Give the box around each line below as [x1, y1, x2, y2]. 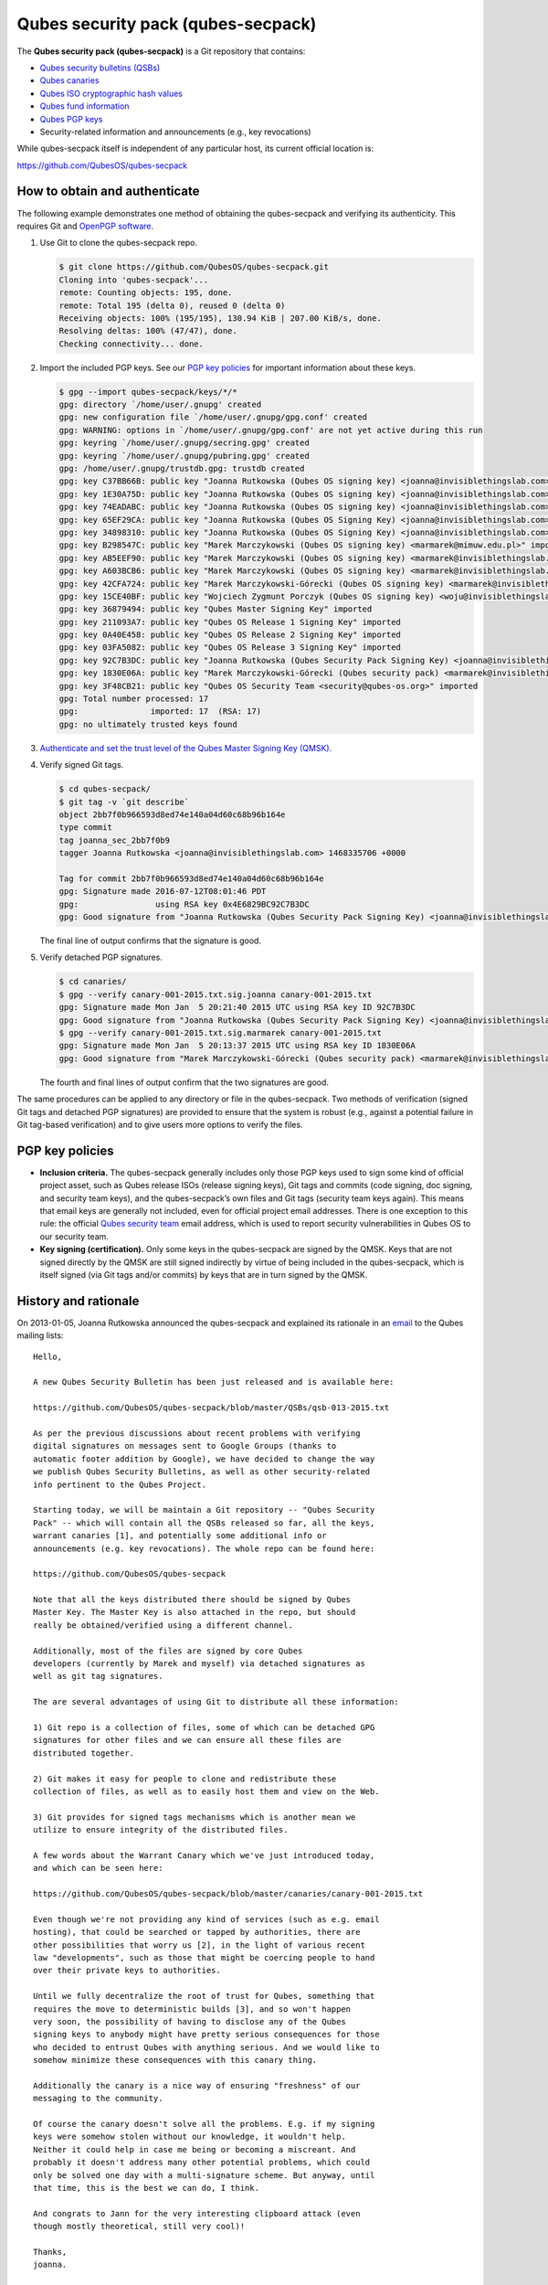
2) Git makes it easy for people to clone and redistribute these [33, 1773, 337, 1784]
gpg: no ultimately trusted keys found [58, 718, 237, 729]
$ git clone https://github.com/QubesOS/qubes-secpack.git [58, 261, 329, 272]
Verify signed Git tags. [39, 760, 124, 771]
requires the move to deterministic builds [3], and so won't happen [33, 2003, 352, 2014]
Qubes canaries [39, 75, 100, 86]
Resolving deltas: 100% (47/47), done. [58, 325, 237, 336]
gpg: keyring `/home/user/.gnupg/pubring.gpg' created [58, 451, 310, 461]
